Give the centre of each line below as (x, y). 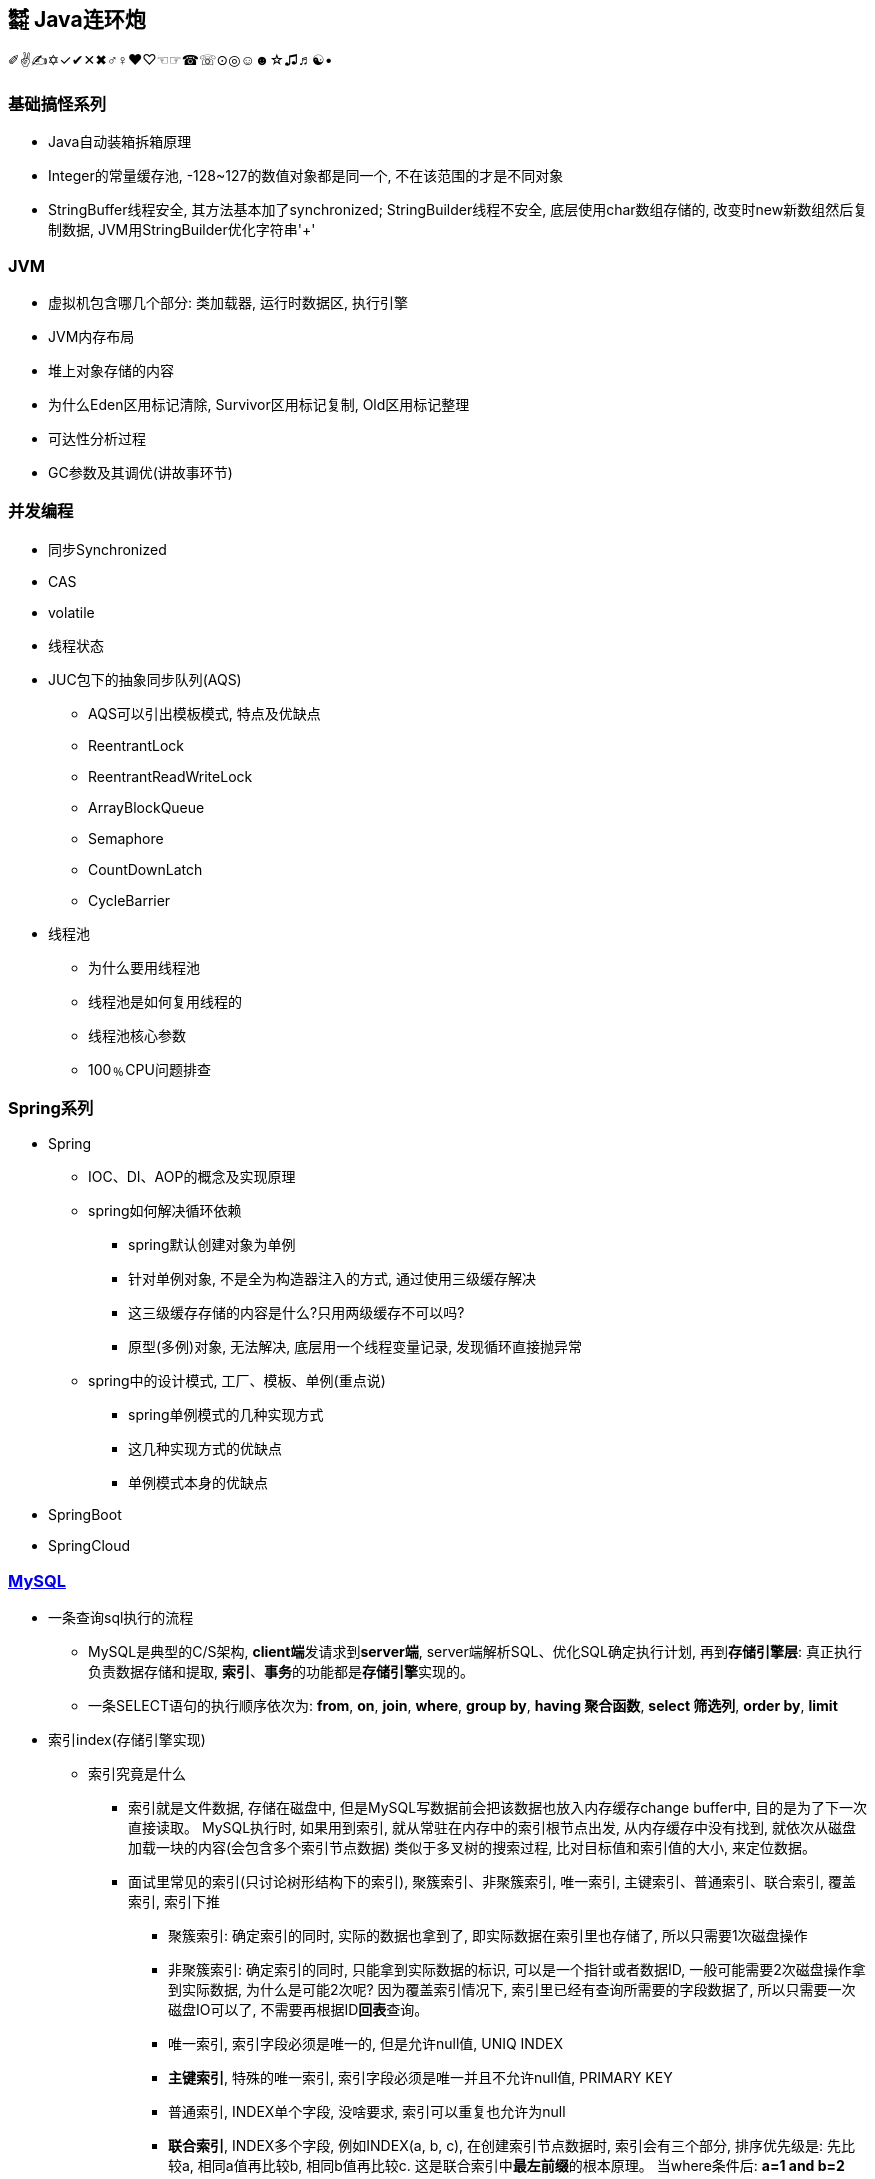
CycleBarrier (129, 900)
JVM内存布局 (91, 336)
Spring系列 (51, 1108)
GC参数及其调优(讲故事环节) (140, 472)
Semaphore (126, 838)
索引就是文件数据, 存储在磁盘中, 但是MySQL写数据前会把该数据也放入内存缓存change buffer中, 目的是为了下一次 (497, 1808)
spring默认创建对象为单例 (212, 1245)
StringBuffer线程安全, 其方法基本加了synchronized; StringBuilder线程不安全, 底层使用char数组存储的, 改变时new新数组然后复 (458, 210)
